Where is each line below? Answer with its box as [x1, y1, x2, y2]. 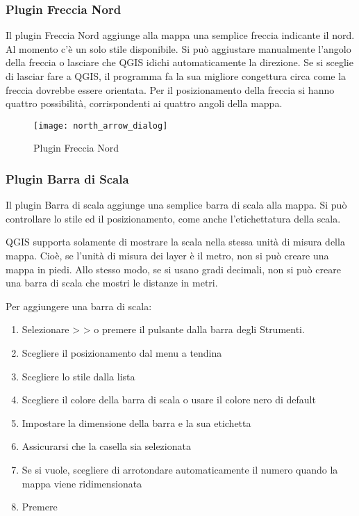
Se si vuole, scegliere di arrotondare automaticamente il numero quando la [22, 462, 338, 476]
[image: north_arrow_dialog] [33, 120, 168, 131]
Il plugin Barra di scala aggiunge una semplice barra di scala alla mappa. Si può [6, 197, 347, 212]
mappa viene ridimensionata [22, 476, 142, 490]
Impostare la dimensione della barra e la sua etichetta [22, 415, 251, 430]
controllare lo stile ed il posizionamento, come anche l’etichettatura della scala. [6, 211, 341, 225]
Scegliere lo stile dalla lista [22, 369, 135, 383]
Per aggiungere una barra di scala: [6, 298, 152, 313]
